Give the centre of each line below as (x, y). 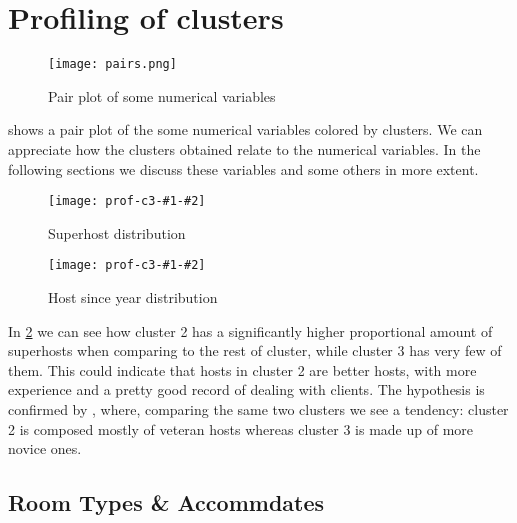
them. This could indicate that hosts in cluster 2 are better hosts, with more (242, 369)
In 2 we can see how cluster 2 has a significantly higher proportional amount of (250, 330)
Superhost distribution (117, 232)
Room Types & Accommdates (166, 502)
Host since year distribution (133, 297)
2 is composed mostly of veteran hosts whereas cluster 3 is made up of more (241, 428)
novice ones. (45, 448)
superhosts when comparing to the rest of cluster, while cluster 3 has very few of (255, 350)
